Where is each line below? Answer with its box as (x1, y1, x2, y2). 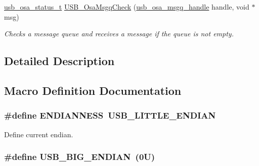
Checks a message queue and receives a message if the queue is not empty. (4, 28, 234, 39)
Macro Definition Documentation (4, 82, 182, 98)
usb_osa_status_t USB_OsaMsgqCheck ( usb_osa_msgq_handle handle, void (4, 2, 249, 12)
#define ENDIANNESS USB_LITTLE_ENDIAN (4, 109, 216, 122)
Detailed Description (4, 53, 115, 69)
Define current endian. (4, 129, 73, 139)
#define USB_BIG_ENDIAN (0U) (4, 150, 155, 163)
